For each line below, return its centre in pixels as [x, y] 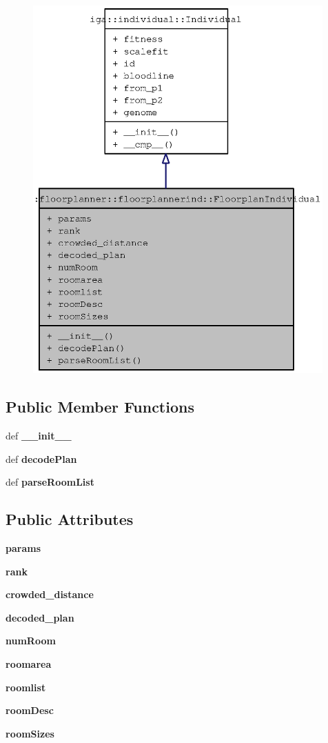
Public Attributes [70, 519]
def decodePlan [41, 458]
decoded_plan [40, 617]
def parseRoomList [50, 482]
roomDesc [30, 710]
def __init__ [39, 436]
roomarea [29, 664]
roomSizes [30, 733]
